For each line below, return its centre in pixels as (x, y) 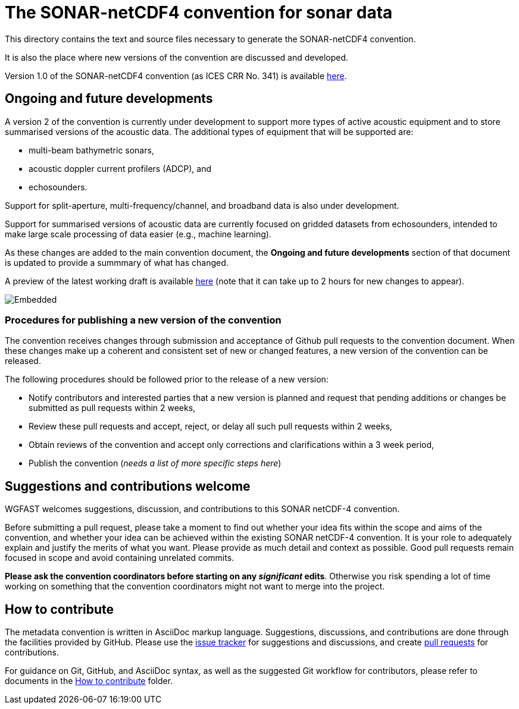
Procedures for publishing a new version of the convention (143, 320)
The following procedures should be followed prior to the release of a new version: (167, 379)
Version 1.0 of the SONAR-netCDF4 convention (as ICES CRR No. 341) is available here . (176, 76)
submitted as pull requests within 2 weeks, (112, 408)
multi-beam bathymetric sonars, (91, 150)
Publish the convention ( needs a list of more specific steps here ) (155, 463)
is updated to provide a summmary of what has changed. (117, 262)
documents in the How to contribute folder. (89, 681)
